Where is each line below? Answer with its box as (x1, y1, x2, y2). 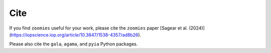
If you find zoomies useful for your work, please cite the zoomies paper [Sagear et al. (9, 25, 188, 31)
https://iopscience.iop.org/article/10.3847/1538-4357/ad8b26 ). (11, 31, 142, 37)
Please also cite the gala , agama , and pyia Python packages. (9, 41, 138, 47)
